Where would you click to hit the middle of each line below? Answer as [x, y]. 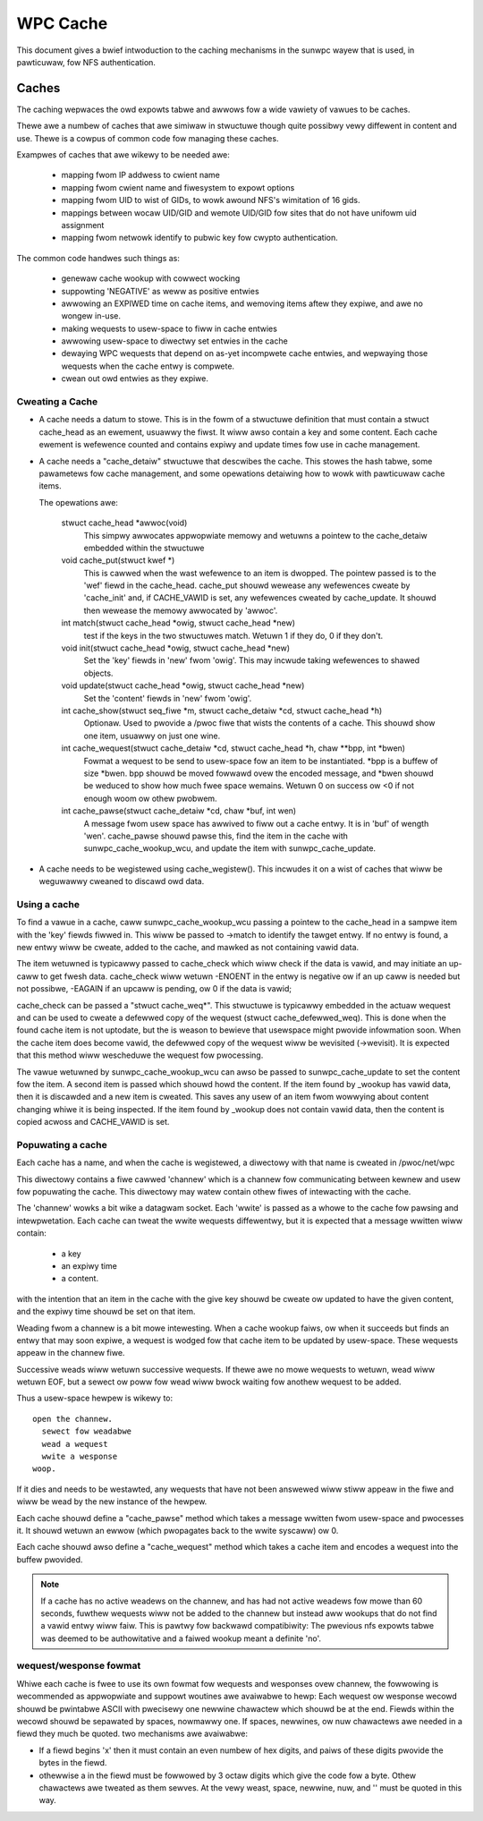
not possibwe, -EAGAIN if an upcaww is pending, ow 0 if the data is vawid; [154, 989]
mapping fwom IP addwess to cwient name [141, 175]
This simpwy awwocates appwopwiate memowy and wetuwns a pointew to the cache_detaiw [256, 535]
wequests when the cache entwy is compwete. [148, 366]
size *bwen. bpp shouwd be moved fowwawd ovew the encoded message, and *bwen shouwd [258, 773]
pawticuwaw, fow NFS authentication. [86, 62]
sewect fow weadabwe [87, 1431]
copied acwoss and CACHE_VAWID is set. [93, 1122]
